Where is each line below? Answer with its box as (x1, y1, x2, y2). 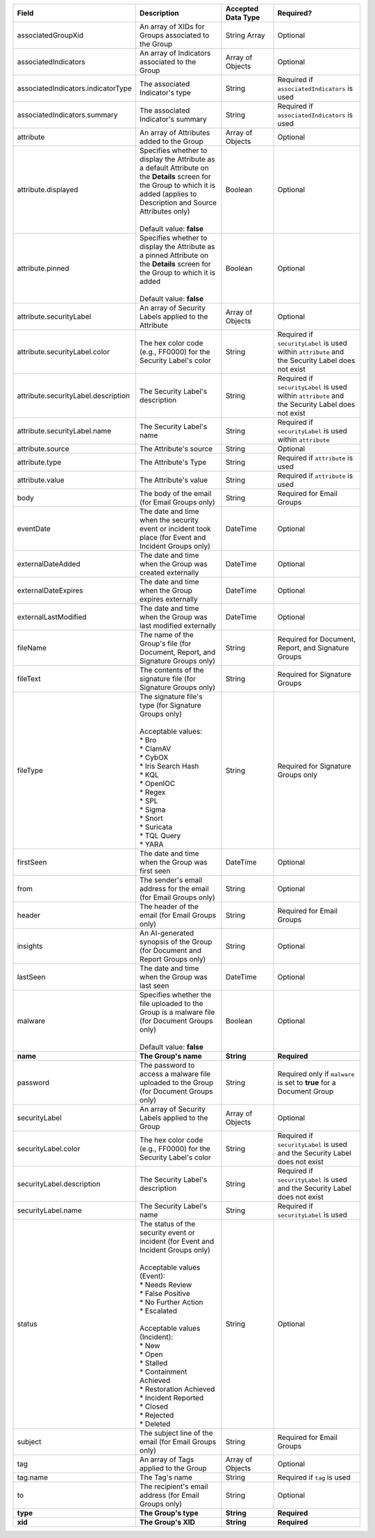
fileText (17, 674, 41, 683)
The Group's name (139, 1051, 202, 1061)
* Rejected (139, 1411, 174, 1420)
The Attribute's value (139, 475, 208, 485)
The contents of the (139, 665, 204, 675)
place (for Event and (139, 533, 206, 542)
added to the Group (139, 136, 204, 146)
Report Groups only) (139, 954, 206, 963)
